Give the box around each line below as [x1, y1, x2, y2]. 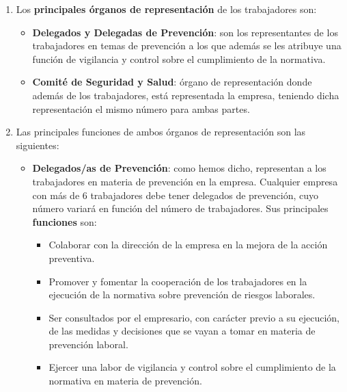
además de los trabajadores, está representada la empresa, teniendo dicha [32, 88, 339, 102]
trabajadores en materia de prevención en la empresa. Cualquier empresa [32, 174, 338, 188]
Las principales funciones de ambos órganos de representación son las [16, 125, 306, 139]
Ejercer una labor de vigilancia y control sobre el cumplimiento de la [48, 360, 336, 374]
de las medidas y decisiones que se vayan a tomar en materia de [48, 324, 316, 338]
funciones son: [32, 214, 97, 228]
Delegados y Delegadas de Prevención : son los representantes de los [32, 25, 338, 39]
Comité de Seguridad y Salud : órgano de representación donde [32, 75, 312, 89]
